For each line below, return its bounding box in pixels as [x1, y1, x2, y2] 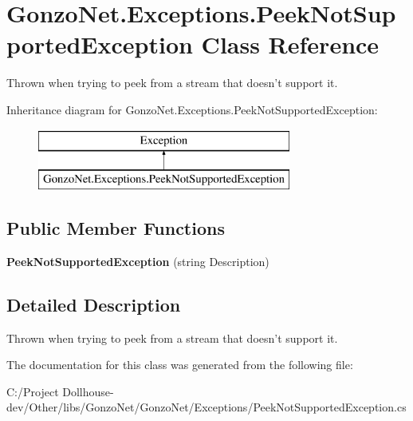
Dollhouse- [62, 383, 114, 399]
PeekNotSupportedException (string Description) [6, 252, 269, 269]
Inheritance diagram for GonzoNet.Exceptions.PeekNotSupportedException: [6, 101, 378, 117]
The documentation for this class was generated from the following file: [6, 356, 353, 373]
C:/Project [6, 383, 59, 399]
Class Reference [201, 28, 380, 61]
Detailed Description [6, 292, 181, 316]
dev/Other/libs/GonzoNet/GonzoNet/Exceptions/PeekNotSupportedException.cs [6, 399, 407, 415]
